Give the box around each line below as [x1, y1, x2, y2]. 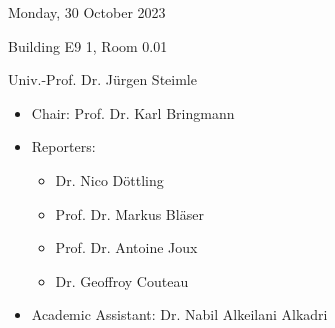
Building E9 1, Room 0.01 [8, 35, 168, 56]
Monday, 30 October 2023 [8, 2, 166, 22]
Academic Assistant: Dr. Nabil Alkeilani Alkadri [31, 304, 328, 325]
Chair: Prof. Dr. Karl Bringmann [31, 102, 235, 123]
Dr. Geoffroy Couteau [55, 270, 189, 291]
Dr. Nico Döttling [55, 169, 164, 190]
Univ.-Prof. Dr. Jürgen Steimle [8, 69, 197, 90]
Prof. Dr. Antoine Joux [55, 237, 198, 258]
